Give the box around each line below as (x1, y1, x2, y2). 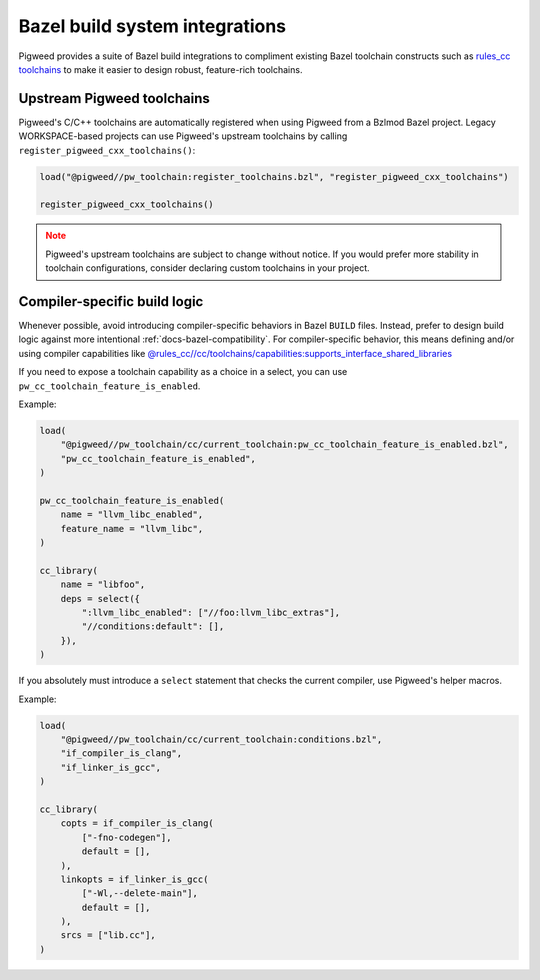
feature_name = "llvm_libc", (60, 523, 204, 534)
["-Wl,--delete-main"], (81, 888, 199, 899)
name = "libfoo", (60, 579, 146, 590)
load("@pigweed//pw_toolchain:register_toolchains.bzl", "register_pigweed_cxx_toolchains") (39, 171, 509, 182)
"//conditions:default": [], (81, 621, 225, 632)
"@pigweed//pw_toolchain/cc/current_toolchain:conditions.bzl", (60, 734, 383, 745)
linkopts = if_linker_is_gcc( (60, 873, 209, 885)
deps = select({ (60, 593, 140, 604)
